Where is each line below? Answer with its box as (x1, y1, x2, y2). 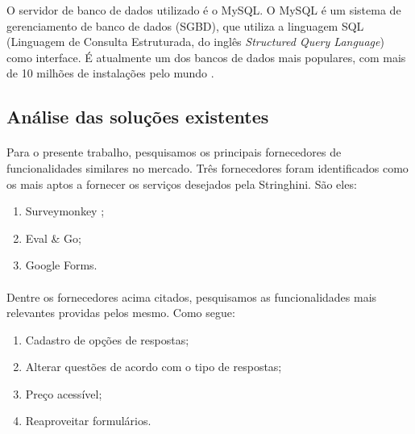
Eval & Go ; (25, 229, 81, 246)
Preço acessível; (25, 385, 102, 402)
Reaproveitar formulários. (25, 412, 151, 429)
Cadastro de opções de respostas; (25, 331, 189, 348)
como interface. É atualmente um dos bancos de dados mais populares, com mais (6, 48, 406, 65)
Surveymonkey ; (25, 202, 105, 219)
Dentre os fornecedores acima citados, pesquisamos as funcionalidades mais (6, 288, 377, 305)
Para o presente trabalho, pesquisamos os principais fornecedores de (6, 144, 342, 161)
